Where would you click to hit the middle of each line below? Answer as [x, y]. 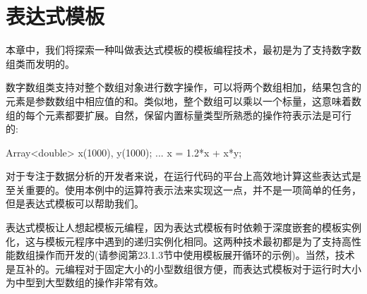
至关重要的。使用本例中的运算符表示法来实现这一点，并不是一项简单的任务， [183, 189]
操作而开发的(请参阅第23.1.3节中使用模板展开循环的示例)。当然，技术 [195, 255]
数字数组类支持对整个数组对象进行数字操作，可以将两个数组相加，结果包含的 [183, 87]
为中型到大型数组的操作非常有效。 [85, 282]
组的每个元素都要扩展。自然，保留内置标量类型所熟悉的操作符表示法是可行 [179, 115]
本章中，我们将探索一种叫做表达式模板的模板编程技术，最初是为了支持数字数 [183, 50]
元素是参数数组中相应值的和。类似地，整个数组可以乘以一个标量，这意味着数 [183, 100]
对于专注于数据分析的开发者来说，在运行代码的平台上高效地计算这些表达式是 [183, 176]
